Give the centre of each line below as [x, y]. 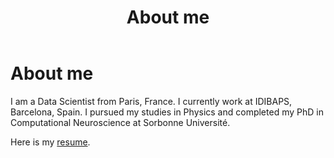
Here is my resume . [50, 142]
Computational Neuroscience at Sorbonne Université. [120, 122]
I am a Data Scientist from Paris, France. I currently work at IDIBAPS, [151, 101]
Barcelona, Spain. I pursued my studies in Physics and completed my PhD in [167, 112]
